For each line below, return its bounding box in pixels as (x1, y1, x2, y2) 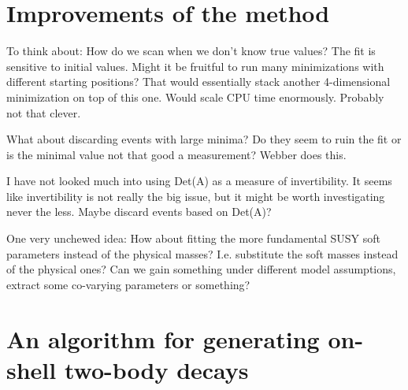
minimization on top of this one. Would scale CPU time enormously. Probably (6, 88, 384, 105)
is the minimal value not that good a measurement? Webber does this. (6, 146, 347, 162)
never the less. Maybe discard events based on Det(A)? (6, 203, 272, 220)
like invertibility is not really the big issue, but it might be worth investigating (6, 188, 385, 204)
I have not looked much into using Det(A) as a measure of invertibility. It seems (6, 173, 392, 189)
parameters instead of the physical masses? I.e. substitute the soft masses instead (6, 245, 399, 262)
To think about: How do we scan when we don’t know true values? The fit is (6, 43, 376, 59)
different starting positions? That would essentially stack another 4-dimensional (6, 73, 391, 90)
